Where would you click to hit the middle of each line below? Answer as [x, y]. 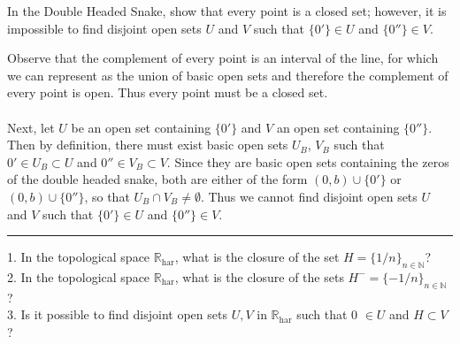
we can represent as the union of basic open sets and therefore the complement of [228, 75]
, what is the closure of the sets [259, 276]
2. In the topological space [79, 276]
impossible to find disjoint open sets [104, 28]
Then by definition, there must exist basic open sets [148, 145]
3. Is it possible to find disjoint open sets [117, 314]
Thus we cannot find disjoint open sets [313, 196]
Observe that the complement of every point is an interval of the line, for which [223, 58]
